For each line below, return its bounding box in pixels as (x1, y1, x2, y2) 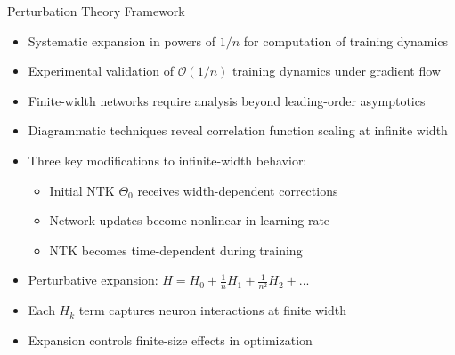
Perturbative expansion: (28, 270, 158, 289)
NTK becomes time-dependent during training (49, 240, 303, 259)
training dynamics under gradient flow (232, 61, 441, 80)
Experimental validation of (28, 61, 175, 80)
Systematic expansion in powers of (28, 31, 216, 50)
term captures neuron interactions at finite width (78, 301, 346, 319)
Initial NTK (49, 181, 115, 199)
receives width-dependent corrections (137, 181, 338, 199)
